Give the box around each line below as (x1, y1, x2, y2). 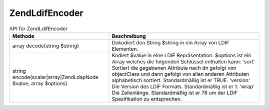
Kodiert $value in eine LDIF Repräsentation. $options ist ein (111, 52, 251, 59)
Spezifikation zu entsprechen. (111, 95, 182, 102)
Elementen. (111, 45, 138, 52)
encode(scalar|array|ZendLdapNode (12, 74, 98, 81)
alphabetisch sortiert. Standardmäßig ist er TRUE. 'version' (111, 77, 250, 84)
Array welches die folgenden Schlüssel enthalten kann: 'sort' (111, 58, 255, 65)
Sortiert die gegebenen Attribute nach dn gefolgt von (111, 64, 237, 71)
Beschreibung (111, 32, 146, 39)
